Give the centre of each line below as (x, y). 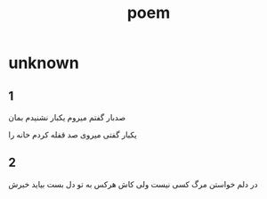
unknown (44, 63)
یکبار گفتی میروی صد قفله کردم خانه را (73, 135)
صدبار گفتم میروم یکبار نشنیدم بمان (67, 117)
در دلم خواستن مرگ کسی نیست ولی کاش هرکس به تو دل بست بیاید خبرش (133, 184)
